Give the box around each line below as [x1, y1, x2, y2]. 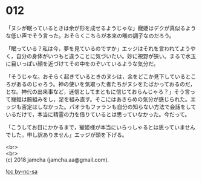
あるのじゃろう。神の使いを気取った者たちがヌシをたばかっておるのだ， [16, 80, 196, 88]
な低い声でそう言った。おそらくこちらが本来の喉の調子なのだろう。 [5, 31, 175, 39]
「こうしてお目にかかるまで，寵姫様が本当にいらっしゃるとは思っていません [5, 123, 196, 131]
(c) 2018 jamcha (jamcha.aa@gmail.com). [5, 156, 109, 163]
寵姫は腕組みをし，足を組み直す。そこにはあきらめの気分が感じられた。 [10, 95, 191, 103]
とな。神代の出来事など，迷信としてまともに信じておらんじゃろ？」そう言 [5, 88, 191, 95]
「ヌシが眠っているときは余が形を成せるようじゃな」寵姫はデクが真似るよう [5, 24, 197, 31]
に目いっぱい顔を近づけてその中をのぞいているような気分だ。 [5, 60, 159, 67]
